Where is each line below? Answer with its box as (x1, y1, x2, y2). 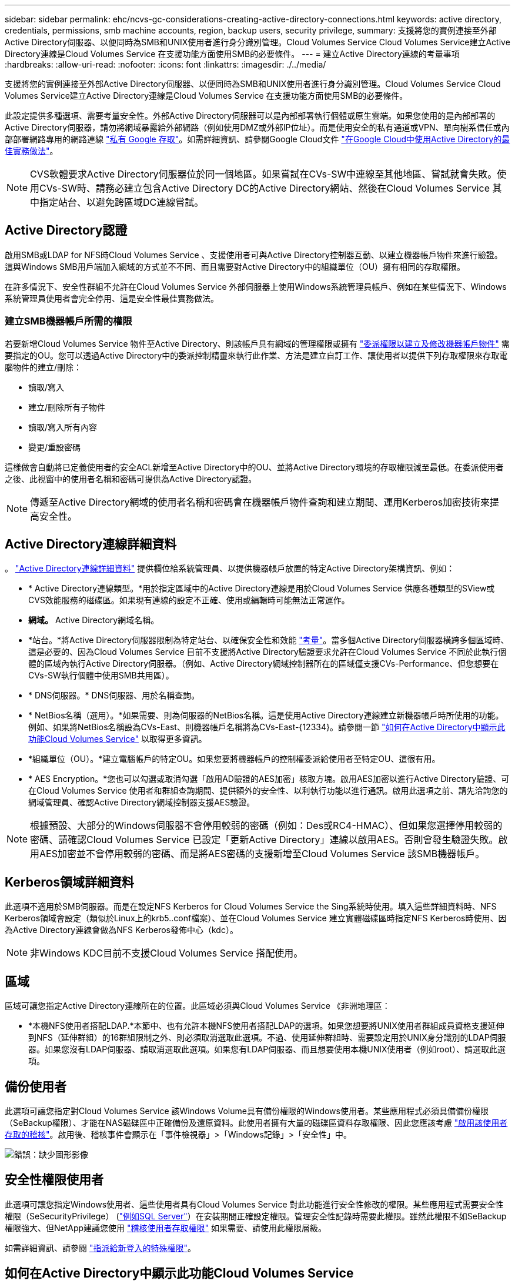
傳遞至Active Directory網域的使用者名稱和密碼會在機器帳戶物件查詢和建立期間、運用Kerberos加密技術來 (30, 496, 490, 508)
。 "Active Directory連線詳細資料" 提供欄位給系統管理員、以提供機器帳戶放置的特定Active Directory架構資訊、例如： (5, 563, 455, 574)
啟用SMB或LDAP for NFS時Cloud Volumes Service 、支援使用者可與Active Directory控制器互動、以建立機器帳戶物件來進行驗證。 (5, 249, 503, 260)
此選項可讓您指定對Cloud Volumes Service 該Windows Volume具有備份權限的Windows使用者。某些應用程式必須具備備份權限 (5, 1105, 489, 1116)
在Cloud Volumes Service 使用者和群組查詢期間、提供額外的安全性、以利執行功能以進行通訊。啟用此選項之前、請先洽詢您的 (28, 785, 508, 796)
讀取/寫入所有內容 (28, 422, 98, 432)
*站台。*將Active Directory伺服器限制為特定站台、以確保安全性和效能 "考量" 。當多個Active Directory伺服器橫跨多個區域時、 (28, 635, 509, 646)
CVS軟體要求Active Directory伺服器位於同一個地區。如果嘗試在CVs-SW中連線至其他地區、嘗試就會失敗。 (30, 168, 497, 180)
